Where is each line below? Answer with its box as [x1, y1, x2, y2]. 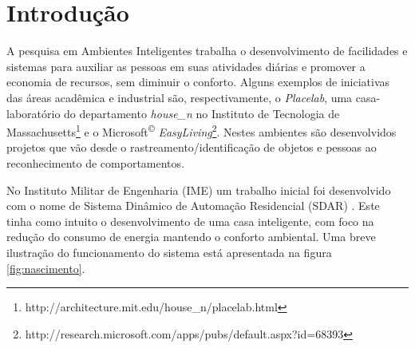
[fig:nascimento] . [6, 259, 85, 276]
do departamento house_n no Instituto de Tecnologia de [64, 105, 340, 121]
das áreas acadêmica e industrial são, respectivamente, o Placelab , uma [6, 89, 353, 105]
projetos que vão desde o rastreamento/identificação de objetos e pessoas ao [6, 139, 377, 156]
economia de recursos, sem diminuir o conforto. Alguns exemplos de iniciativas [6, 73, 390, 90]
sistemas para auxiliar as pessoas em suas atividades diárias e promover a [6, 57, 366, 74]
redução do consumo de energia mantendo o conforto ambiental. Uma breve [6, 228, 376, 245]
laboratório [6, 105, 61, 121]
